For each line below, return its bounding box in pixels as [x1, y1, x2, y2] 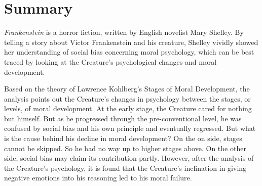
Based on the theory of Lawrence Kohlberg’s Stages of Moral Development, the [4, 83, 250, 94]
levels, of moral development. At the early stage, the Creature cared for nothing [4, 103, 252, 114]
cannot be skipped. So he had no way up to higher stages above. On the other [4, 143, 246, 153]
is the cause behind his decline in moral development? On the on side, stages [4, 133, 242, 144]
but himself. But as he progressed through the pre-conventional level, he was [4, 113, 242, 123]
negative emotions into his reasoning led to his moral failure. [4, 172, 192, 183]
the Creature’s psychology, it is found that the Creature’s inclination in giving [4, 162, 247, 173]
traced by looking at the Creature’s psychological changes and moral [4, 56, 217, 67]
